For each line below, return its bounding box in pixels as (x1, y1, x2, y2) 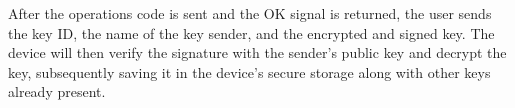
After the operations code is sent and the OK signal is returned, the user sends (8, 3, 492, 23)
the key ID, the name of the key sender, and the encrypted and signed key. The (8, 22, 495, 43)
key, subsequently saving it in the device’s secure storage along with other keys (8, 61, 491, 82)
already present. (8, 81, 106, 102)
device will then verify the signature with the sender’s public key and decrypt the (8, 42, 507, 63)
